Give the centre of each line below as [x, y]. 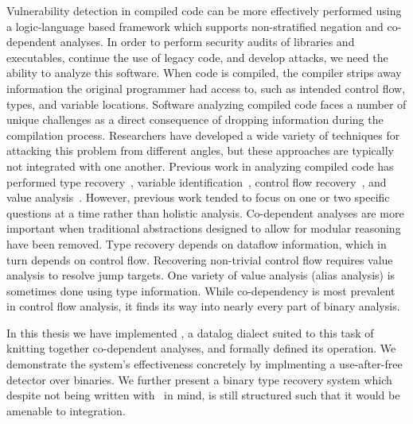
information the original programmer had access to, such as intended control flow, [206, 88]
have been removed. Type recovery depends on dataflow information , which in [197, 243]
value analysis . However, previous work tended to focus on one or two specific [198, 197]
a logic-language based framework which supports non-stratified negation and [195, 26]
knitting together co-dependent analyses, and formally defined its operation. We [201, 348]
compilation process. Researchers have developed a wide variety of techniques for [203, 135]
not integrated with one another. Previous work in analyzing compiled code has [200, 166]
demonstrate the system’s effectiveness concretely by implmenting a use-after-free [205, 364]
